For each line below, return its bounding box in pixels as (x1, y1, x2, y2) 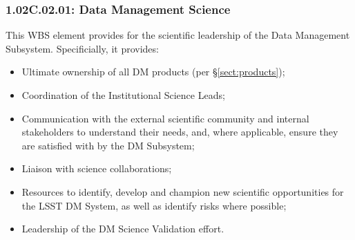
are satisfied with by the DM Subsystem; (21, 138, 195, 152)
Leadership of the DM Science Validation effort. (21, 221, 224, 236)
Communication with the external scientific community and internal (21, 111, 309, 125)
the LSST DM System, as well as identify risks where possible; (21, 198, 287, 212)
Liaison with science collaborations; (21, 161, 172, 176)
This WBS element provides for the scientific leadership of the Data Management (6, 28, 350, 42)
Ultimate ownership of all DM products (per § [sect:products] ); (21, 64, 285, 79)
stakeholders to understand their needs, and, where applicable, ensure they (21, 124, 338, 139)
